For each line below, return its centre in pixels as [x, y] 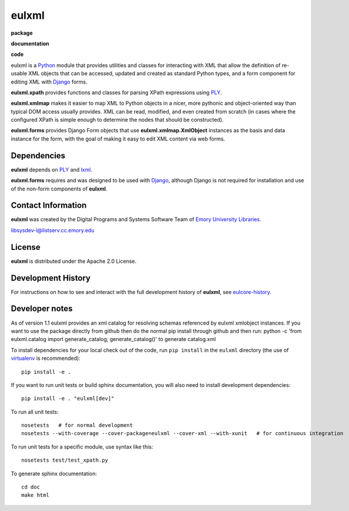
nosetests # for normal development [77, 425]
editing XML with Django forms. [49, 82]
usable [19, 74]
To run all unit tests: [35, 412]
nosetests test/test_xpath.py [65, 460]
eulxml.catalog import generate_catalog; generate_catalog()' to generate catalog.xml [113, 339]
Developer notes [42, 309]
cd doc [31, 487]
